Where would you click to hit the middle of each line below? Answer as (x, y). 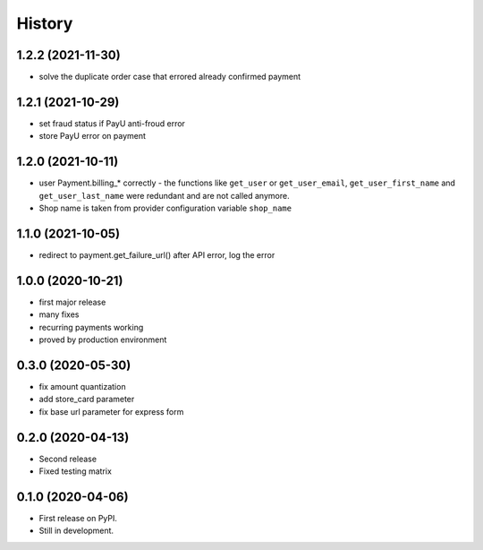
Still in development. (76, 531)
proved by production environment (103, 339)
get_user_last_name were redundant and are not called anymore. (164, 195)
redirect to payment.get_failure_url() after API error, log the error (157, 254)
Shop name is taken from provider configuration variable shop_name (165, 208)
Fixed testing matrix (75, 471)
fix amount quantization (82, 386)
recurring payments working (91, 327)
